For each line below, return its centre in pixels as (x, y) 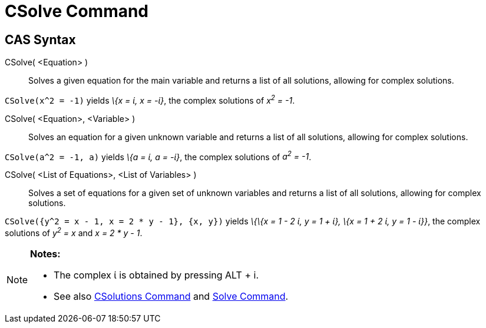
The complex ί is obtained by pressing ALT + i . (156, 275)
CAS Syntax (40, 39)
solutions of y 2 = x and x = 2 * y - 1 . (74, 232)
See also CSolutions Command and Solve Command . (171, 296)
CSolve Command (77, 11)
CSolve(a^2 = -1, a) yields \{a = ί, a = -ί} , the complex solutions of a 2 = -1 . (158, 156)
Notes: (45, 254)
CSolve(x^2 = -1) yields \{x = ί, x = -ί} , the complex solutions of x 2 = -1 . (150, 100)
